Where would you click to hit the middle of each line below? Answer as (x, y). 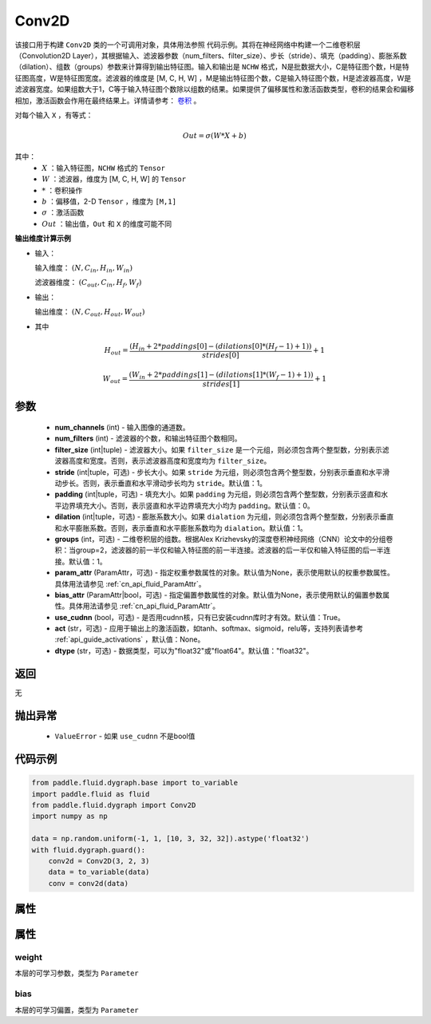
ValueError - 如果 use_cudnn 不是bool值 (125, 736)
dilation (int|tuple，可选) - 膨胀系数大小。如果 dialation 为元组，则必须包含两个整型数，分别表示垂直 (224, 517)
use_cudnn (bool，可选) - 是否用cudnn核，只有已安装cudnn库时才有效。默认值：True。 (200, 617)
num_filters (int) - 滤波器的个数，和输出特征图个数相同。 (148, 438)
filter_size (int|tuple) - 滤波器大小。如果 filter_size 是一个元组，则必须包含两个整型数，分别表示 (218, 449)
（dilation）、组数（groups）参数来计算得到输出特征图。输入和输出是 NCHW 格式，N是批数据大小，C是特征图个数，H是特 (212, 67)
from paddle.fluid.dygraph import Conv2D (114, 805)
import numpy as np (69, 816)
